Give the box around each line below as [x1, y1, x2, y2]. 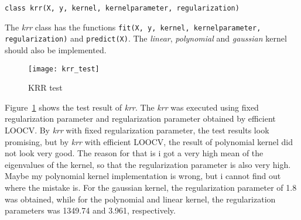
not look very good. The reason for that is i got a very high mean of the [5, 147, 264, 159]
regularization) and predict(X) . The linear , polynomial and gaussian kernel [5, 32, 287, 44]
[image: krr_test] [28, 64, 100, 73]
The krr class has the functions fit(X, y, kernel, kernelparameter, [5, 20, 261, 33]
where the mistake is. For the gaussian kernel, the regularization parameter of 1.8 [5, 181, 297, 193]
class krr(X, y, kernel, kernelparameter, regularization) [5, 4, 240, 12]
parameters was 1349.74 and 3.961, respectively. [5, 204, 176, 216]
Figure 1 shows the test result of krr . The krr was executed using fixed [5, 101, 259, 113]
